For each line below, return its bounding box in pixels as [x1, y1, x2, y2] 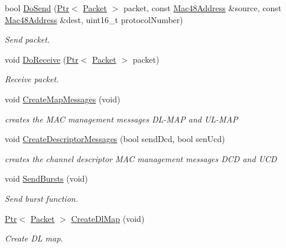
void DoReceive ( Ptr [5, 53, 79, 65]
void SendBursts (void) [5, 172, 88, 185]
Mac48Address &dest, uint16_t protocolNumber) [5, 13, 183, 25]
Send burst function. [5, 192, 78, 204]
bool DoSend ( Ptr [5, 2, 69, 14]
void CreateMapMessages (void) [5, 92, 121, 105]
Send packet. [5, 33, 50, 46]
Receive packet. [5, 73, 59, 85]
